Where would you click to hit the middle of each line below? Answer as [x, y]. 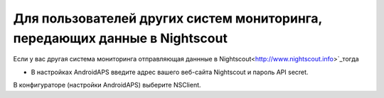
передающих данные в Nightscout [120, 38]
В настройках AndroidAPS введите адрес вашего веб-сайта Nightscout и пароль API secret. [170, 72]
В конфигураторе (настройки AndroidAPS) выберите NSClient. [107, 85]
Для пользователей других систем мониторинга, [168, 18]
